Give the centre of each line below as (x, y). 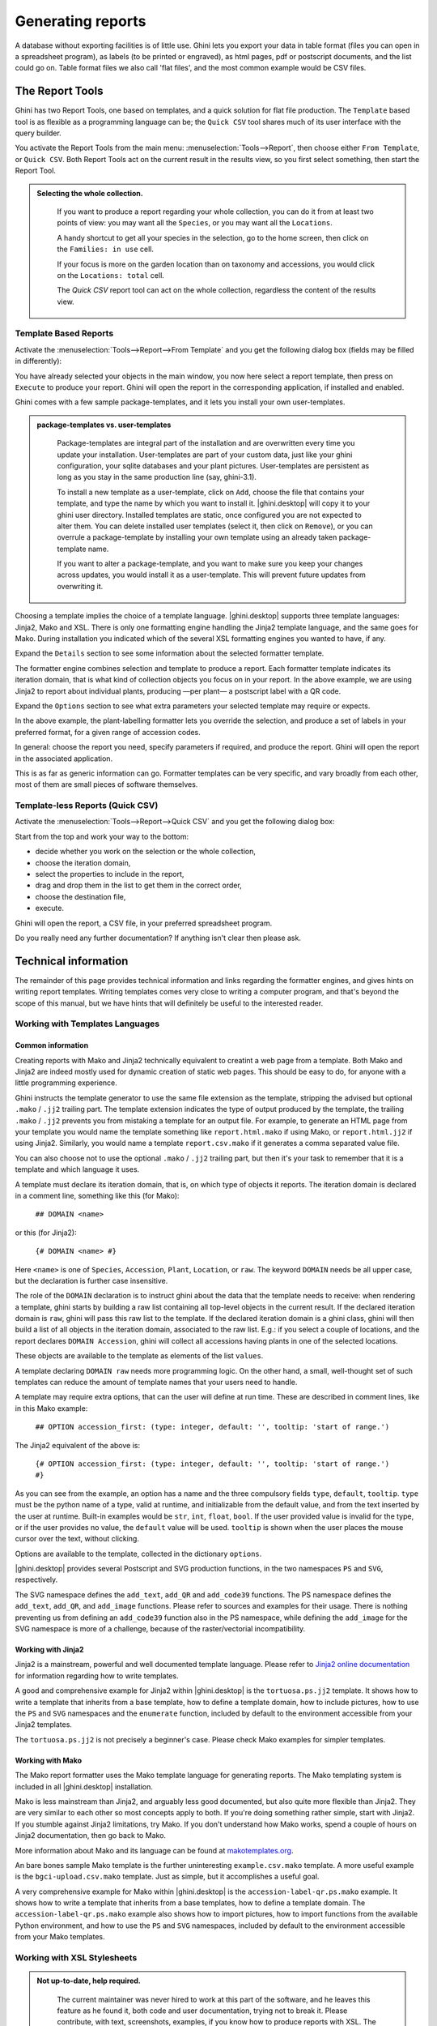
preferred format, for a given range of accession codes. (108, 732)
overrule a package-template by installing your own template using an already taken (197, 537)
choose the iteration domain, (83, 862)
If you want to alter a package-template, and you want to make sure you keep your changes (210, 564)
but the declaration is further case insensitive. (91, 1280)
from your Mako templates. (60, 1937)
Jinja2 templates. (44, 1725)
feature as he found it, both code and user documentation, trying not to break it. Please (202, 2011)
